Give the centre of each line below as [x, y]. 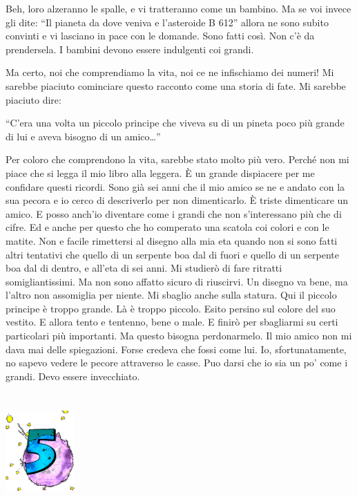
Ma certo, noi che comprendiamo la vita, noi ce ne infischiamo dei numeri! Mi [170, 72]
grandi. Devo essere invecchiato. [73, 376]
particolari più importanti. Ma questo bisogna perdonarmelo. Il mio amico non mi [179, 336]
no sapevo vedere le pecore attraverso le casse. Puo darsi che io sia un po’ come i [177, 363]
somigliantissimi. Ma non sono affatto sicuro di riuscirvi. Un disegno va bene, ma [177, 281]
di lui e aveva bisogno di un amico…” [83, 136]
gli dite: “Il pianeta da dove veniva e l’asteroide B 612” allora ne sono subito [167, 22]
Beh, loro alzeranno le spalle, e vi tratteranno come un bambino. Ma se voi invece [178, 8]
